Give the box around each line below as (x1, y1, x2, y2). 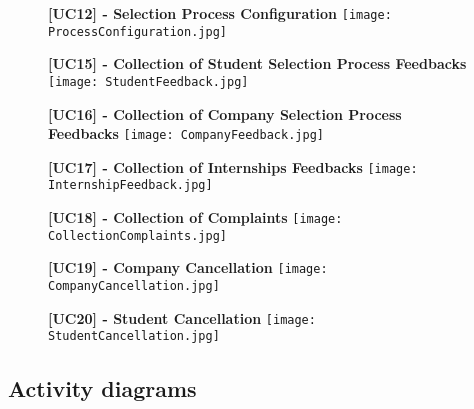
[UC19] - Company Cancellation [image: (48, 257, 328, 278)
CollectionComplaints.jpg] (48, 228, 227, 243)
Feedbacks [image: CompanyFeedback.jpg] (48, 123, 324, 144)
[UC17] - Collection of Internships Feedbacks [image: (48, 156, 418, 177)
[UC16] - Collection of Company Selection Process (48, 103, 402, 124)
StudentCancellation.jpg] (48, 329, 220, 344)
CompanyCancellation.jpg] (48, 279, 220, 294)
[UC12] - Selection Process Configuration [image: (48, 3, 392, 23)
